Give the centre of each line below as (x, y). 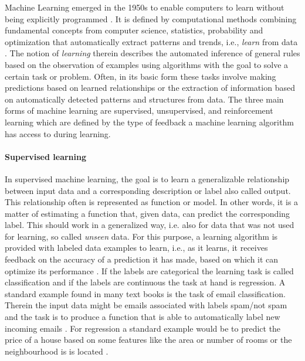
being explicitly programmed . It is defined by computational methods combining (151, 18)
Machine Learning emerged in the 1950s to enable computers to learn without (145, 7)
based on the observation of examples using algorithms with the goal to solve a (147, 64)
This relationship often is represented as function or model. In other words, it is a (152, 202)
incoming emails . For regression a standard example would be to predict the (143, 328)
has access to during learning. (58, 133)
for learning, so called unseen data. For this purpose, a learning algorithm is (141, 236)
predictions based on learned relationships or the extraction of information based (150, 88)
